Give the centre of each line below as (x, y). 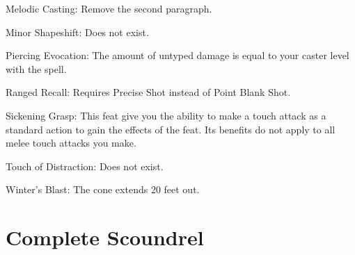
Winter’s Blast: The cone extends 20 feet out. (103, 189)
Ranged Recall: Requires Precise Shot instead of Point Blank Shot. (148, 92)
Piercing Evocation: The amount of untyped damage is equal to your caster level (177, 55)
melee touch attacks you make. (71, 143)
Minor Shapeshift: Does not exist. (77, 32)
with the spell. (36, 68)
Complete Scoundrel (105, 237)
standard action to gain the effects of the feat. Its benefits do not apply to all (171, 129)
